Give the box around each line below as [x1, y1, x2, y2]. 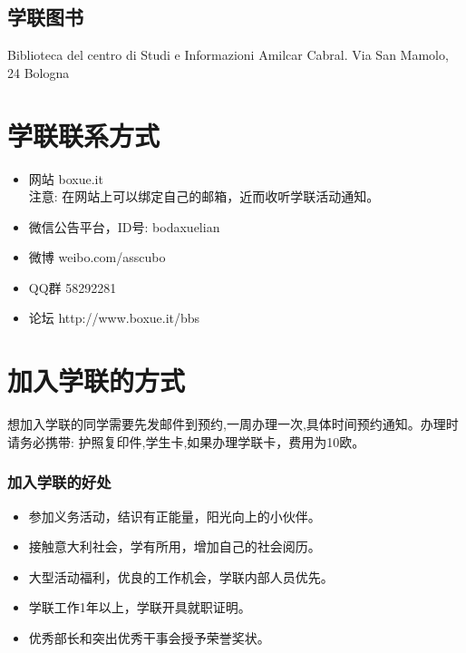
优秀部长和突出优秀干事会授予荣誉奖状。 [28, 628, 270, 647]
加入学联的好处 [7, 471, 112, 493]
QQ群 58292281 [28, 278, 117, 297]
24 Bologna [7, 63, 70, 82]
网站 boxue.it [28, 169, 103, 188]
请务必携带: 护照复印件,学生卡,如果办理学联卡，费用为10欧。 [7, 432, 365, 451]
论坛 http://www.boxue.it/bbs [28, 308, 200, 327]
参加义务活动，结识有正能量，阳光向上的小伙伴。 [28, 506, 321, 525]
